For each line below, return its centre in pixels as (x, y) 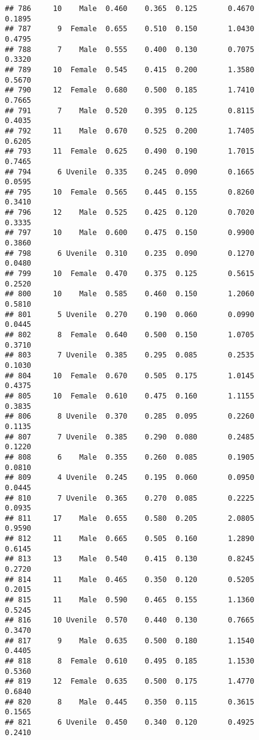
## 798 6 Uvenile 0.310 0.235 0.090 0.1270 (130, 253)
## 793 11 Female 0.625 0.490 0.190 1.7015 (130, 151)
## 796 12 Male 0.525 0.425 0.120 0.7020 (130, 213)
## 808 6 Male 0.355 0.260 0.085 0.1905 (130, 457)
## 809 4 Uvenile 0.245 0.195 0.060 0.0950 (130, 478)
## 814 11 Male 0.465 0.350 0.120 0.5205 (130, 579)
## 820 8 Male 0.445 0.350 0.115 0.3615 (130, 702)
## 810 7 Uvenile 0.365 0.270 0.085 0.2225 (130, 498)
